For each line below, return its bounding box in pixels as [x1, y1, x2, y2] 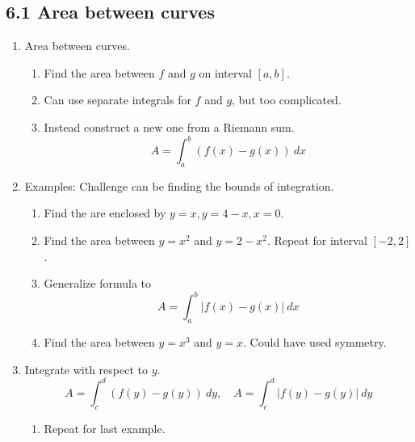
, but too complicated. [232, 91, 342, 108]
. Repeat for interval [266, 232, 367, 249]
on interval [199, 64, 252, 81]
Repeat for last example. [44, 419, 166, 436]
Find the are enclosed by [44, 204, 166, 221]
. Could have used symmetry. [243, 334, 387, 351]
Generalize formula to [44, 275, 151, 292]
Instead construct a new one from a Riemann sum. [44, 118, 295, 135]
